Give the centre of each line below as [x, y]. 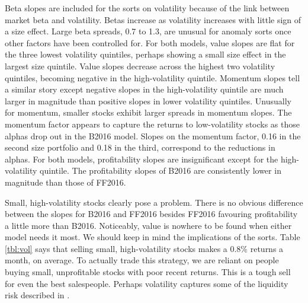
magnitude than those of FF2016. [65, 182]
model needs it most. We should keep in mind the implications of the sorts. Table [153, 237]
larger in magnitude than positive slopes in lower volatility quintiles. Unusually [148, 101]
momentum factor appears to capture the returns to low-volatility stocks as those [153, 124]
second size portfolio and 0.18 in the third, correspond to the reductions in [140, 147]
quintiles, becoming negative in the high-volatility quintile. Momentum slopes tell [153, 77]
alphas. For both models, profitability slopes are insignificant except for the [142, 159]
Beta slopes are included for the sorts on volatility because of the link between [147, 8]
